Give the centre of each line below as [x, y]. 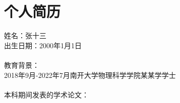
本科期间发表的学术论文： [46, 94]
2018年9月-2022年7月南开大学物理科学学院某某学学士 [90, 75]
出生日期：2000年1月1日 [43, 45]
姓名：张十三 [25, 35]
